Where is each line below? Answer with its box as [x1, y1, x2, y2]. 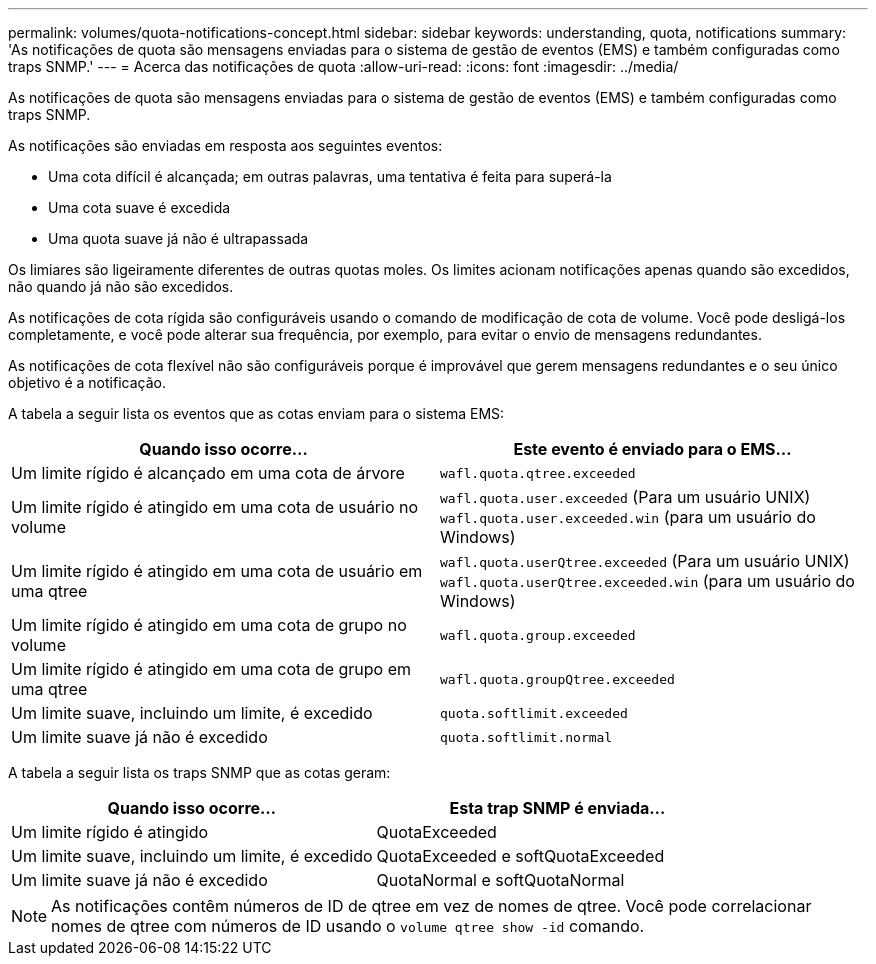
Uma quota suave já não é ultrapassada [48, 230, 309, 247]
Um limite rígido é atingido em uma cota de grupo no [11, 615, 407, 635]
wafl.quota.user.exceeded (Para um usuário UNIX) [440, 487, 811, 507]
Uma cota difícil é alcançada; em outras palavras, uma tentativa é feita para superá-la [48, 168, 612, 185]
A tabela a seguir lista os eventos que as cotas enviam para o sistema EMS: [8, 405, 505, 422]
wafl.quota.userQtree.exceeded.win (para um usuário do [440, 571, 855, 591]
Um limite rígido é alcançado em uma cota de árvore [11, 463, 405, 483]
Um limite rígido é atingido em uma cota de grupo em [11, 659, 412, 679]
